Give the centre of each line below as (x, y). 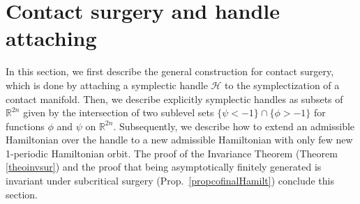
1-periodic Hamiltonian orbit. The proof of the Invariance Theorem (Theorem (172, 153)
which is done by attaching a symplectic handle (107, 85)
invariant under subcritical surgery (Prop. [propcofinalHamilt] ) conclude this (170, 181)
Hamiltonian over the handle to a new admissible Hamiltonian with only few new (179, 140)
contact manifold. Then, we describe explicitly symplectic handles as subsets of (174, 99)
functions (25, 126)
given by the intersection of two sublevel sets (119, 112)
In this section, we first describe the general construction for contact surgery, (170, 71)
